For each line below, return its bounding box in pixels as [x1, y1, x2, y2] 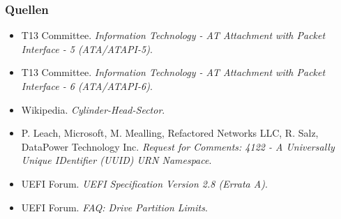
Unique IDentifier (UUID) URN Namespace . [21, 153, 212, 167]
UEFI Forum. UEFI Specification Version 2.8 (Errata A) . [21, 176, 268, 190]
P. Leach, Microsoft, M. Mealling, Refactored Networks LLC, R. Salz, [21, 126, 319, 140]
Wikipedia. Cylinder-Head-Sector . [21, 102, 165, 116]
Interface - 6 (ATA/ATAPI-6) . [21, 79, 153, 93]
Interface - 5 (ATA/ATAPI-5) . [21, 41, 153, 56]
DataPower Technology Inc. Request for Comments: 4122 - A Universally [21, 139, 335, 153]
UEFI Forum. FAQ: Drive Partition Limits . [21, 199, 208, 214]
